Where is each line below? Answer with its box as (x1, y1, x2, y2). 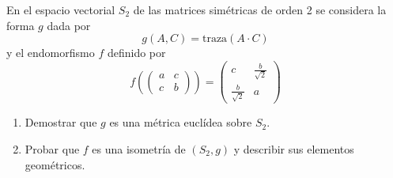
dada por (47, 17, 91, 33)
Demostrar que (25, 114, 97, 131)
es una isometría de (92, 140, 186, 157)
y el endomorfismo (6, 44, 95, 61)
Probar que (25, 140, 80, 157)
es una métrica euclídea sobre (109, 114, 252, 131)
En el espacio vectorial (6, 2, 115, 17)
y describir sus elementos (233, 140, 354, 157)
